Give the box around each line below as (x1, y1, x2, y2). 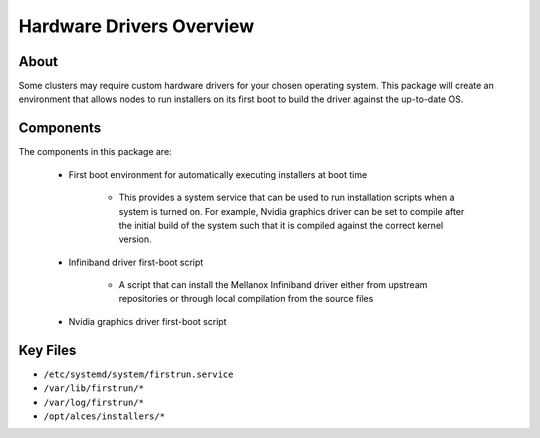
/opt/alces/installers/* (43, 410, 165, 422)
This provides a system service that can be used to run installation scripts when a (118, 191, 455, 204)
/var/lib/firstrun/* (43, 383, 145, 394)
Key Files (18, 341, 77, 359)
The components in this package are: (18, 146, 172, 158)
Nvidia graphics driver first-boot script (68, 315, 227, 327)
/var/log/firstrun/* (43, 396, 145, 408)
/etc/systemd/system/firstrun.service (43, 368, 234, 380)
